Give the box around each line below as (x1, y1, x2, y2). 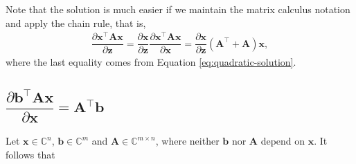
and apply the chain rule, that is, (6, 15, 146, 30)
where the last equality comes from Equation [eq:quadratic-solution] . (6, 55, 296, 69)
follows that (6, 147, 55, 161)
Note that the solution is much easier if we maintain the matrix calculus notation (6, 2, 350, 16)
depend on (260, 134, 305, 148)
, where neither (155, 134, 220, 148)
